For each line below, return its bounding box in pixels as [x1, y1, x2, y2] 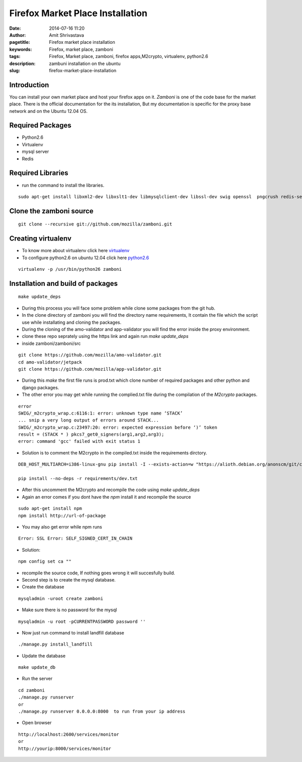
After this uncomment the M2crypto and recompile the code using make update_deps [22, 487, 200, 493]
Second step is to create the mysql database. [22, 576, 116, 582]
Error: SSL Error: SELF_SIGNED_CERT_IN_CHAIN [18, 536, 133, 542]
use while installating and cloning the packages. [22, 319, 122, 325]
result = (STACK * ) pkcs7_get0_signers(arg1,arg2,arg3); [18, 432, 165, 437]
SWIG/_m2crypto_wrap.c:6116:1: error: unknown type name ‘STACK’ [18, 410, 183, 416]
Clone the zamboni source [9, 207, 94, 215]
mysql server [22, 149, 49, 155]
